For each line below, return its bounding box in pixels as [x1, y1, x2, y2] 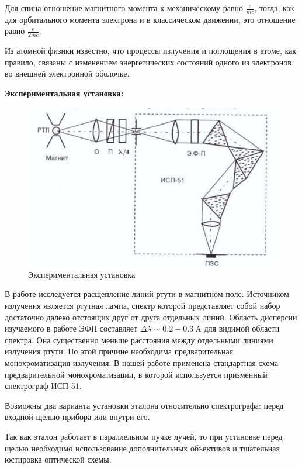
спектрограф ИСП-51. [5, 380, 82, 392]
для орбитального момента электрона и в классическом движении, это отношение [5, 13, 296, 25]
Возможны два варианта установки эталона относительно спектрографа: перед [5, 399, 284, 411]
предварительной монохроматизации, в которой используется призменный [5, 368, 268, 380]
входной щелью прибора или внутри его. [5, 411, 150, 423]
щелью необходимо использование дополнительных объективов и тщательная [5, 442, 280, 454]
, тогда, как [254, 2, 294, 13]
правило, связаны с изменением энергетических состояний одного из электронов [5, 56, 291, 68]
